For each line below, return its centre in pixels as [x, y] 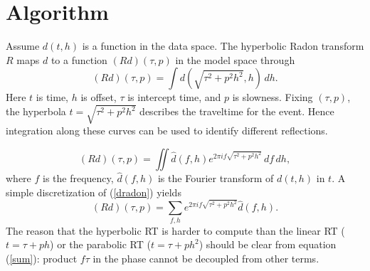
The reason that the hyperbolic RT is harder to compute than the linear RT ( [175, 230]
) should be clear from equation [268, 244]
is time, [52, 97]
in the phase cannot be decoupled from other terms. [206, 258]
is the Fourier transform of [216, 178]
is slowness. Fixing [273, 97]
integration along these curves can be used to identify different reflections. [167, 131]
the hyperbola [36, 111]
